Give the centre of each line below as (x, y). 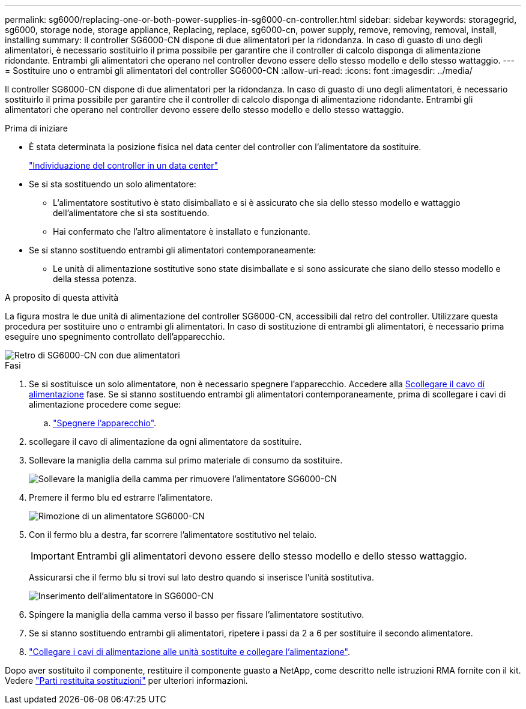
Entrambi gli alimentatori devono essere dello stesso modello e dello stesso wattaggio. (272, 556)
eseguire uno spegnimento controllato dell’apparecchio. (115, 336)
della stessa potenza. (95, 279)
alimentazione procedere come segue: (105, 404)
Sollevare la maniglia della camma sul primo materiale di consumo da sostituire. (186, 460)
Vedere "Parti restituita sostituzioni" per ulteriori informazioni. (126, 680)
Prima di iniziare (36, 128)
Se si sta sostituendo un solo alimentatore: (113, 184)
